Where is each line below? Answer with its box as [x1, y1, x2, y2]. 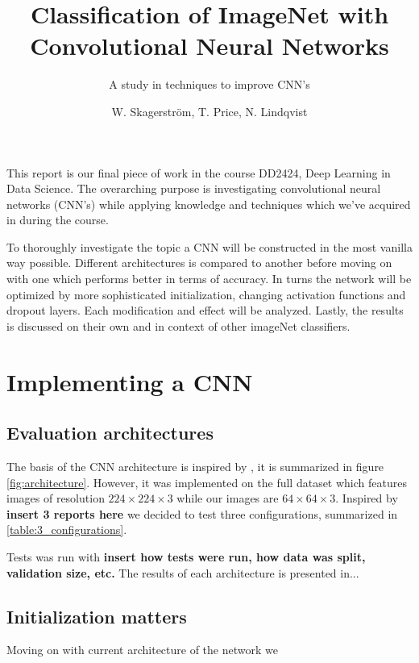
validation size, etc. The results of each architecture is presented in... [6, 564, 359, 581]
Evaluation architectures [6, 420, 214, 445]
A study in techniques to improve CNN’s [109, 76, 310, 93]
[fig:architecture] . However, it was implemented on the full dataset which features [6, 473, 407, 490]
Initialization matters [6, 603, 187, 628]
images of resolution [6, 490, 105, 507]
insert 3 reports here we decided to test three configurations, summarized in [6, 505, 398, 522]
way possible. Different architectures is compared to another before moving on [6, 254, 392, 271]
